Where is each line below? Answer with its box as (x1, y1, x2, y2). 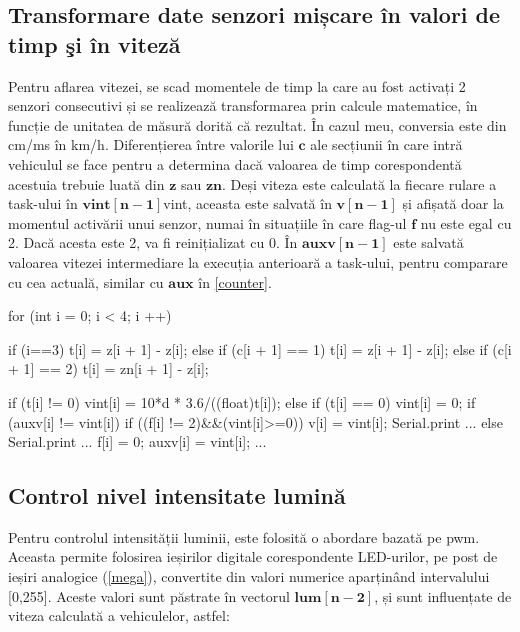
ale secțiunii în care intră (310, 134, 463, 155)
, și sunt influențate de (374, 585, 512, 606)
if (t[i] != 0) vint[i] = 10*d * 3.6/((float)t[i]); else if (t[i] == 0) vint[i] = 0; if (8, 391, 476, 412)
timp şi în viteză (8, 28, 181, 59)
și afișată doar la (402, 193, 504, 214)
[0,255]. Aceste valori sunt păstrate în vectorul (8, 585, 290, 606)
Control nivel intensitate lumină (8, 480, 346, 511)
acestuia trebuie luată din (8, 173, 165, 194)
